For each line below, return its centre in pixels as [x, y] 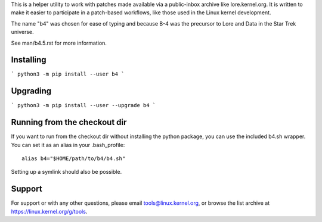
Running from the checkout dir [69, 122]
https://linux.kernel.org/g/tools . [49, 211]
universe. [22, 32]
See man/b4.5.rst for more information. [59, 43]
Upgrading [31, 91]
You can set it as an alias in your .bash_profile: [68, 145]
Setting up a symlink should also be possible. [66, 172]
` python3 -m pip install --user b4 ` [68, 74]
